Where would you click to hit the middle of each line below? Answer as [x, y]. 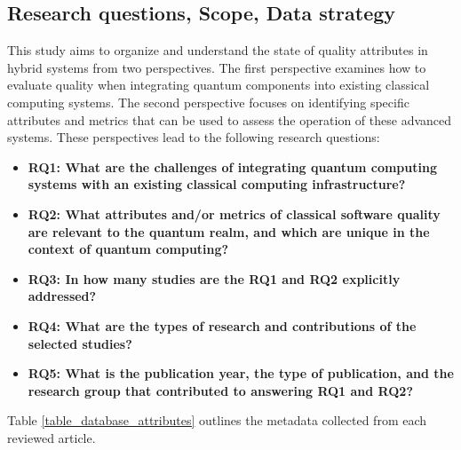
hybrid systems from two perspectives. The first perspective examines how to [217, 67]
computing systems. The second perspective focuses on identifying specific [208, 102]
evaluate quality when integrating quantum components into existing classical [219, 85]
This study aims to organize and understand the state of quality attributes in [218, 50]
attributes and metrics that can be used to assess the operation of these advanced [230, 119]
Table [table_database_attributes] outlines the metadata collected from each [217, 420]
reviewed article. [52, 437]
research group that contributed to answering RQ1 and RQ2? [220, 390]
